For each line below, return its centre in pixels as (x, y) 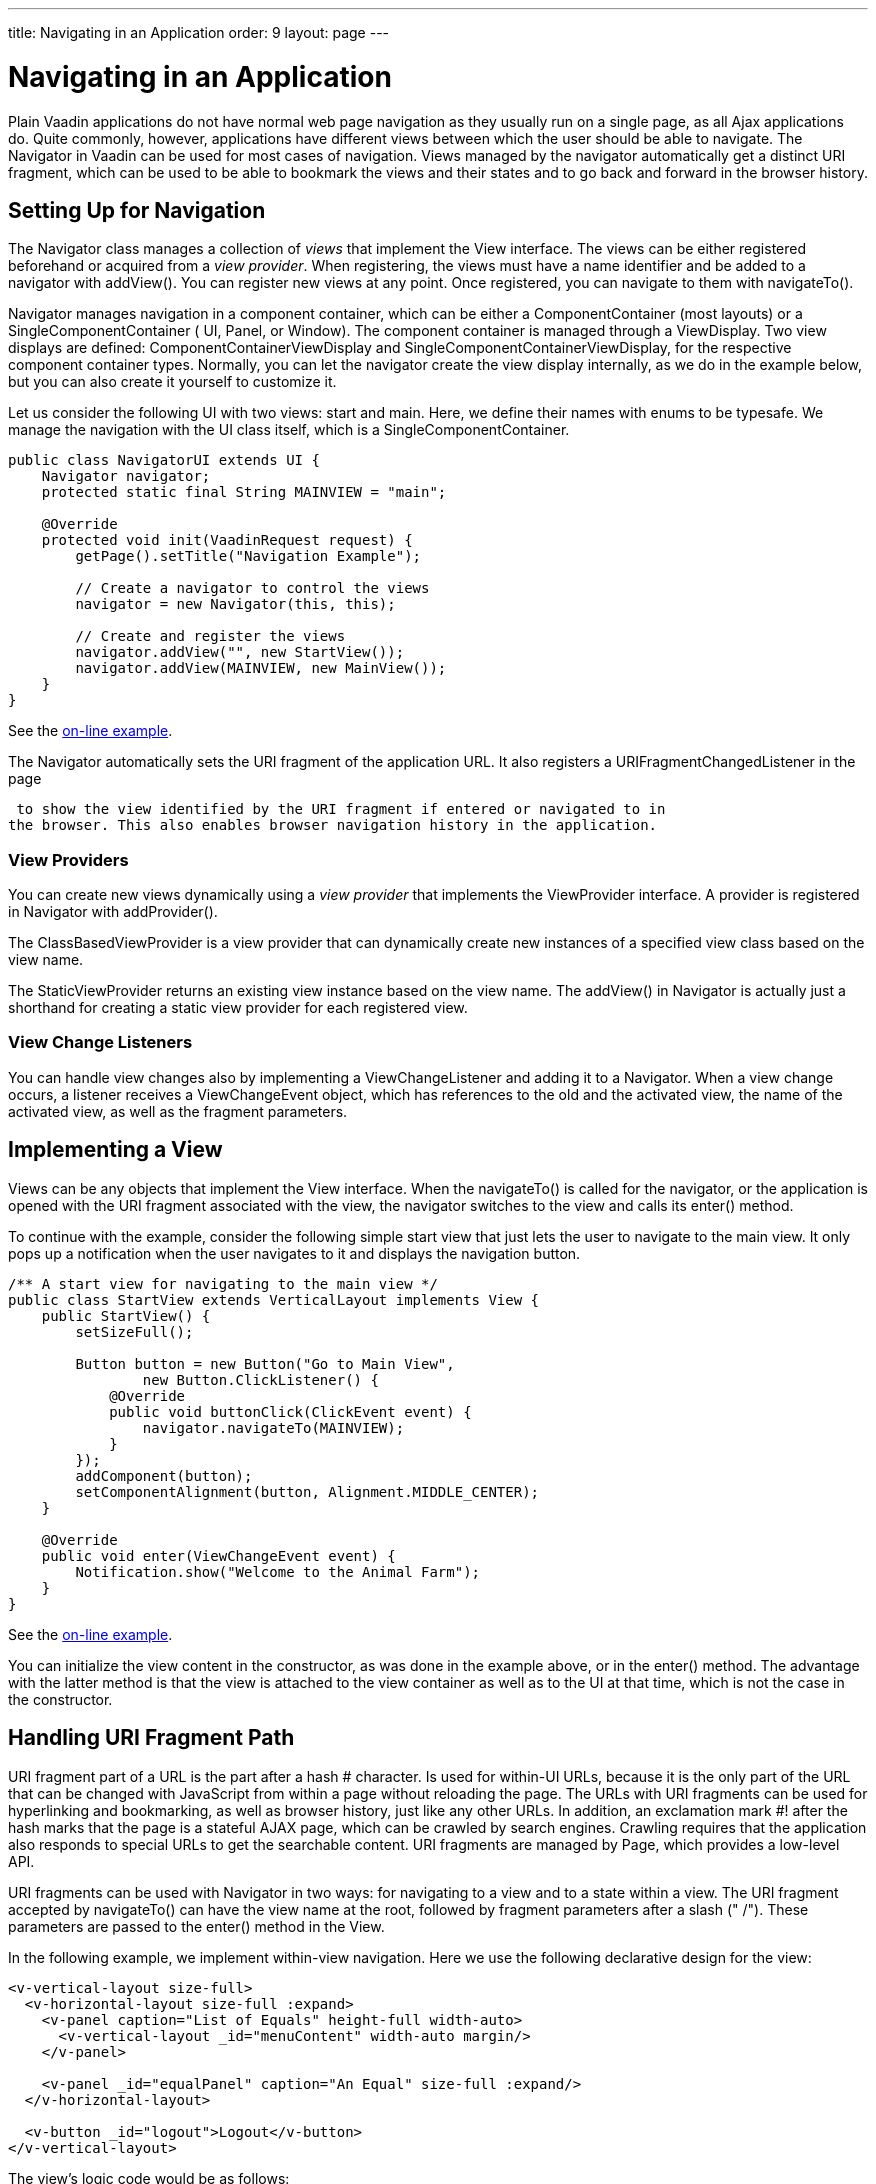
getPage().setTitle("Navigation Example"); (248, 556)
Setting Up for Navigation (137, 210)
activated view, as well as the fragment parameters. (178, 1111)
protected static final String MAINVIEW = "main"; (244, 492)
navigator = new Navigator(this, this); (235, 604)
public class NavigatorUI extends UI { (164, 460)
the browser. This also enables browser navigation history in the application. (333, 825)
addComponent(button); (164, 1475)
